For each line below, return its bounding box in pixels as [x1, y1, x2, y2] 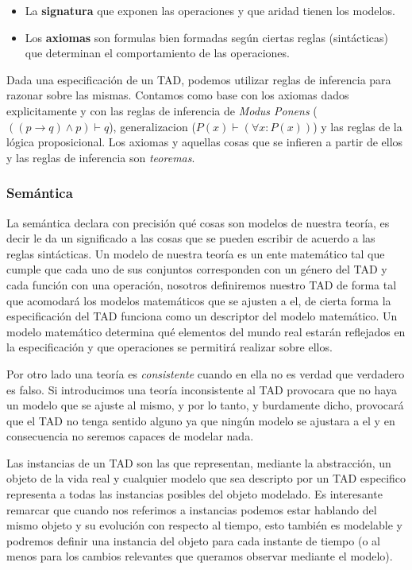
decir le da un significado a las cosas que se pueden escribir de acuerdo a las [6, 230, 375, 246]
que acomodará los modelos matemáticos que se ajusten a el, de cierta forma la [6, 292, 391, 308]
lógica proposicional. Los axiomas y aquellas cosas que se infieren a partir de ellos [6, 134, 403, 150]
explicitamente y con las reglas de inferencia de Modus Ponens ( [6, 102, 318, 118]
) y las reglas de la [313, 118, 402, 134]
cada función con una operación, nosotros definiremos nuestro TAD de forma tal [6, 276, 397, 293]
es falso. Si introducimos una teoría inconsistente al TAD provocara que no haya [6, 381, 397, 397]
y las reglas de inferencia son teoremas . [6, 149, 195, 165]
